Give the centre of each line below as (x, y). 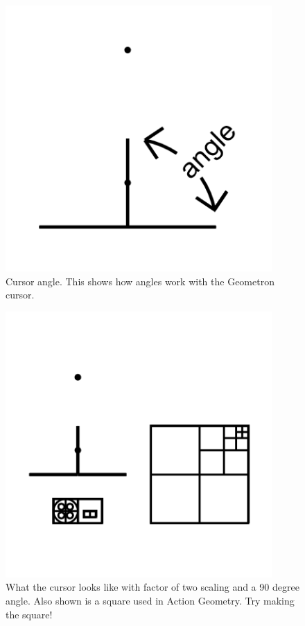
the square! (29, 614)
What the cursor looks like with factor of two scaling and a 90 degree (152, 587)
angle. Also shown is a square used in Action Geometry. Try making (150, 600)
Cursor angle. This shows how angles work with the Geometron (140, 281)
